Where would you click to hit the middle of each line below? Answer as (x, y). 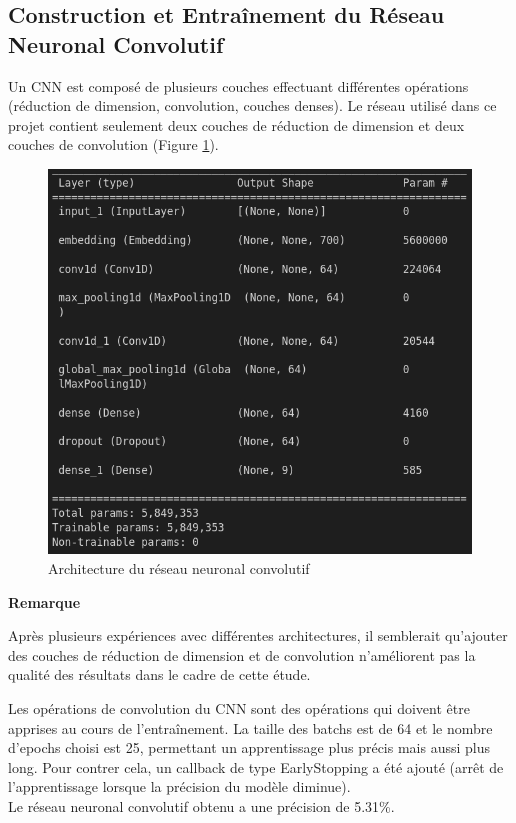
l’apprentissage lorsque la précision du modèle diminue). (179, 786)
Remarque (44, 601)
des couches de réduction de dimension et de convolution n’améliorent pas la (242, 654)
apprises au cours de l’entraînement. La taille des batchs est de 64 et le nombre (250, 727)
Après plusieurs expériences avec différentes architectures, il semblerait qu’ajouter (258, 635)
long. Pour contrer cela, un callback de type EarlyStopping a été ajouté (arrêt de (256, 766)
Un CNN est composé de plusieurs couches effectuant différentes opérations (238, 85)
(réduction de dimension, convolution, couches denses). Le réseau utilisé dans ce (252, 105)
